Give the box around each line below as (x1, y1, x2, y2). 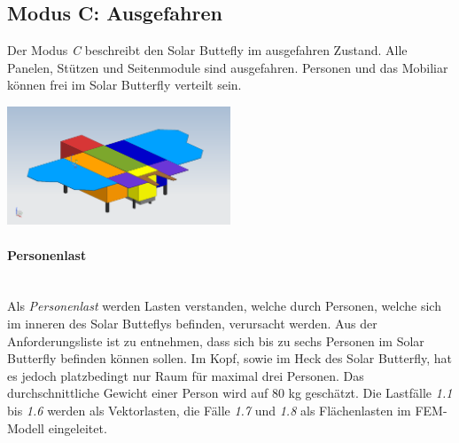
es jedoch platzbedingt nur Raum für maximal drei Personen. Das (7, 366, 364, 384)
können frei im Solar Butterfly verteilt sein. (7, 75, 242, 94)
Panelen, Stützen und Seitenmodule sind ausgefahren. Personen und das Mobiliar (7, 58, 448, 76)
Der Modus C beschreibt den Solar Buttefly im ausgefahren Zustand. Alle (7, 41, 408, 59)
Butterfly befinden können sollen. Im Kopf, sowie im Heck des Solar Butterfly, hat (7, 349, 453, 368)
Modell (7, 418, 45, 437)
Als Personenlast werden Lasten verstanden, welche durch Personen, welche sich (7, 297, 441, 315)
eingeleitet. (48, 418, 107, 437)
